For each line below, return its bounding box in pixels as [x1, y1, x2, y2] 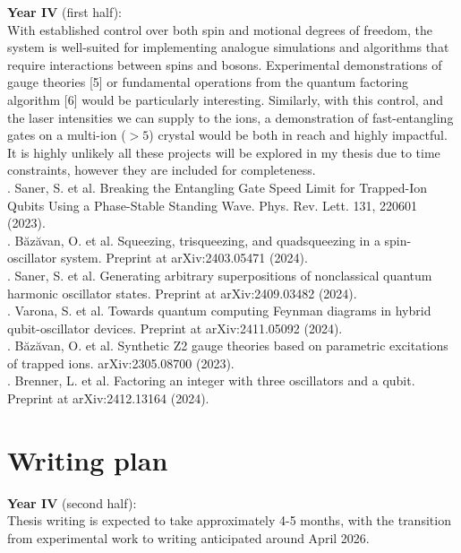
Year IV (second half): [7, 493, 137, 512]
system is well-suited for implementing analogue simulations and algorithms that [7, 38, 449, 56]
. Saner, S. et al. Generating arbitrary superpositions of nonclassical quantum [7, 265, 432, 284]
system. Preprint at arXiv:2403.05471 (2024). [61, 248, 308, 267]
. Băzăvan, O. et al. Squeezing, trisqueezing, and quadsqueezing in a [7, 230, 380, 249]
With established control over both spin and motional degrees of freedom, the [7, 20, 432, 39]
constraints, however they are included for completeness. [7, 160, 316, 179]
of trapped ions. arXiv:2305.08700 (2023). [7, 353, 235, 372]
